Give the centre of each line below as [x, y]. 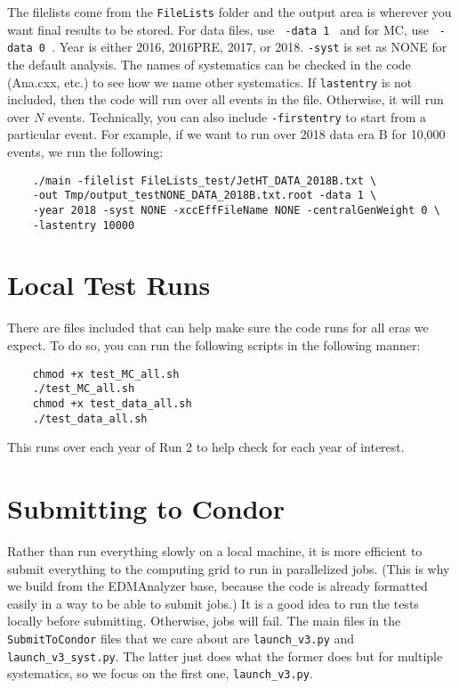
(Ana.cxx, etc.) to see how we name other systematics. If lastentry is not [210, 82]
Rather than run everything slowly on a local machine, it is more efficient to [215, 550]
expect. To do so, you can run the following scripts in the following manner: [214, 345]
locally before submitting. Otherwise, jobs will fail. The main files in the [204, 621]
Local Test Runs [109, 285]
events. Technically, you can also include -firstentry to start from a [237, 116]
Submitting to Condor [146, 508]
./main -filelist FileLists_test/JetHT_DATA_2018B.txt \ [205, 180]
